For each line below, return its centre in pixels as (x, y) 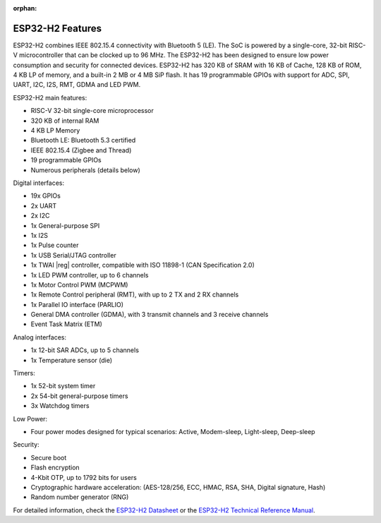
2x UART (43, 205)
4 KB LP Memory (55, 131)
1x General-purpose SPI (65, 225)
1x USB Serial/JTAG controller (73, 255)
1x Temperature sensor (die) (72, 360)
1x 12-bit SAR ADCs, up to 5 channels (85, 350)
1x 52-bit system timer (63, 386)
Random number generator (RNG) (80, 497)
